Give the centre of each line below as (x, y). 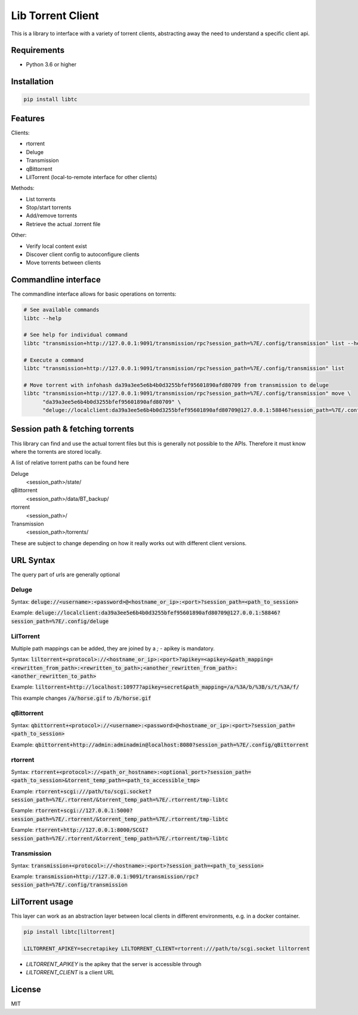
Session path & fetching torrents (72, 429)
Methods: (23, 188)
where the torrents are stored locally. (56, 451)
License (26, 990)
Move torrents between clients (64, 263)
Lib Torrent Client (55, 16)
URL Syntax (33, 560)
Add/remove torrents (52, 216)
